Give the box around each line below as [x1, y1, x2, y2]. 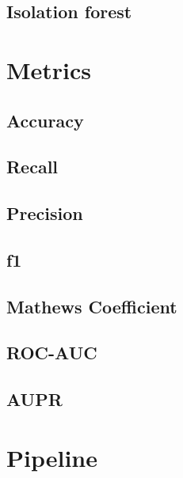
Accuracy [6, 108, 84, 132]
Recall [6, 154, 59, 179]
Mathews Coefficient [6, 294, 177, 318]
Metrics [6, 53, 92, 85]
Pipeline [6, 441, 97, 473]
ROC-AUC [6, 340, 97, 365]
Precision [6, 201, 83, 226]
